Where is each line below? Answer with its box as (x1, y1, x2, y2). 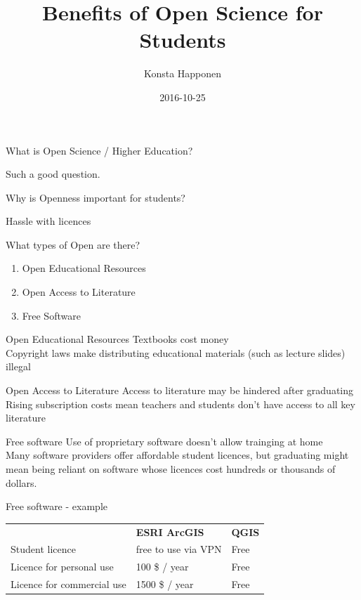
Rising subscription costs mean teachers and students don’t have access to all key (6, 396, 355, 411)
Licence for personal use (11, 559, 114, 574)
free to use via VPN (136, 542, 222, 556)
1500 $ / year (136, 577, 194, 592)
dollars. (6, 475, 37, 490)
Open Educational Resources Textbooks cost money (6, 332, 229, 346)
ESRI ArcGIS (136, 524, 204, 539)
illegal (6, 359, 31, 374)
